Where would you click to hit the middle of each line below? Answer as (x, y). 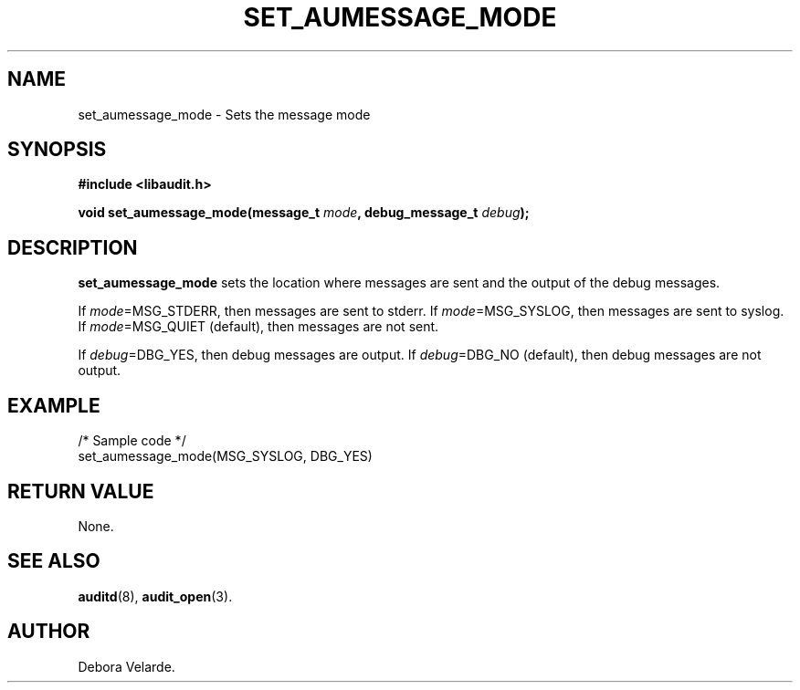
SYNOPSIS (57, 150)
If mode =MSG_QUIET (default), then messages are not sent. (258, 327)
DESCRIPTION (73, 247)
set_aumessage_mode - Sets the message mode (224, 114)
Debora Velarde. (126, 666)
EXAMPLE (54, 405)
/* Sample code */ (132, 441)
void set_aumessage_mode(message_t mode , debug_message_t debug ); (304, 213)
